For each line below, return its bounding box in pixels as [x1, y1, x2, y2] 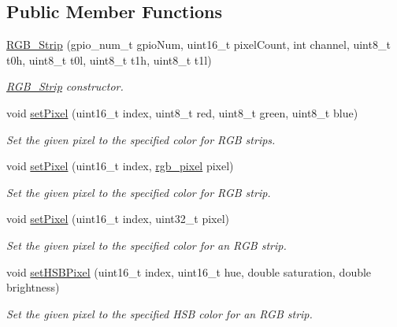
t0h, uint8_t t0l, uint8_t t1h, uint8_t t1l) [6, 51, 212, 68]
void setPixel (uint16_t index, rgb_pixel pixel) [6, 158, 234, 174]
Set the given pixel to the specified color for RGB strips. [6, 131, 276, 147]
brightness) [6, 279, 60, 295]
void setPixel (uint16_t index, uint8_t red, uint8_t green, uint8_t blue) [6, 104, 358, 121]
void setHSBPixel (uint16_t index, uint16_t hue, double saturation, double [6, 263, 372, 280]
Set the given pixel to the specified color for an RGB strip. [6, 236, 287, 253]
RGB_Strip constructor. [6, 78, 124, 95]
